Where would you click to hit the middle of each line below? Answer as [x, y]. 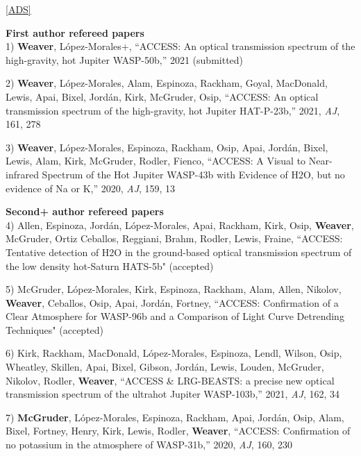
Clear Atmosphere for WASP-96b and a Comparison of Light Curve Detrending [175, 316]
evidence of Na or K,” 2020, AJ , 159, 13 [91, 188]
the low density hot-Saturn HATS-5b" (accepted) [110, 265]
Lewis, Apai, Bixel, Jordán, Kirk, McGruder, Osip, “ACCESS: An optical [162, 96]
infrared [22, 174]
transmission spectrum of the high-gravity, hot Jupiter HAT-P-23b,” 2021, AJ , [173, 110]
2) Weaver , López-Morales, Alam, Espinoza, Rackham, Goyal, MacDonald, [167, 83]
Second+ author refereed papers [85, 211]
